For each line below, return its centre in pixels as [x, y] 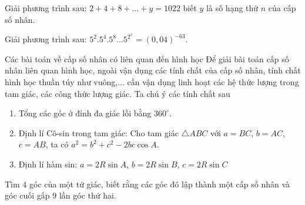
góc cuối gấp [27, 195]
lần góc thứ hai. [88, 195]
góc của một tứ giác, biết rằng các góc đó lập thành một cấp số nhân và [160, 184]
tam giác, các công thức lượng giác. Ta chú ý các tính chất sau [118, 93]
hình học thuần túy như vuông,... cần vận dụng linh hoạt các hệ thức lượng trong [152, 82]
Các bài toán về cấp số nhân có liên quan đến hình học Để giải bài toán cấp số [147, 58]
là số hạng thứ [232, 8]
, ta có [57, 144]
